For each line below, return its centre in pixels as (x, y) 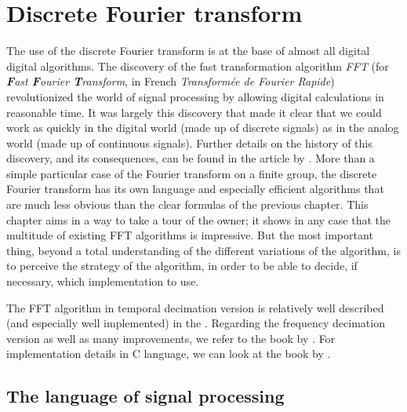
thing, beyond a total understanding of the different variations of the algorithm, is (203, 250)
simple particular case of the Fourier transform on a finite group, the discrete (192, 173)
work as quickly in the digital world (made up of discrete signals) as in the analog (203, 128)
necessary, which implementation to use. (103, 281)
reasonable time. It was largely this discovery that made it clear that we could (194, 112)
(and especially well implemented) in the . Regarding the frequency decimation (196, 323)
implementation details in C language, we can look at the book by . (169, 354)
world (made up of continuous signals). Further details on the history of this (189, 142)
